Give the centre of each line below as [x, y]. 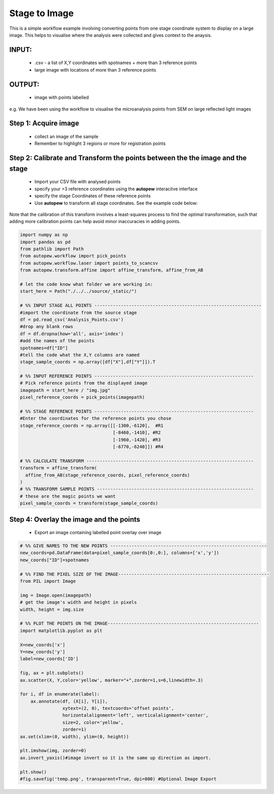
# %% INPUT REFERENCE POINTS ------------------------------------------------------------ [137, 376]
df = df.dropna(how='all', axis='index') [72, 334]
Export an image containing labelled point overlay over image [98, 533]
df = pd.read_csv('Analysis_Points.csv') [72, 320]
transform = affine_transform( [59, 468]
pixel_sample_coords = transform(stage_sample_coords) [89, 503]
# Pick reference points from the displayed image [84, 383]
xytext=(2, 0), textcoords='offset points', [118, 708]
